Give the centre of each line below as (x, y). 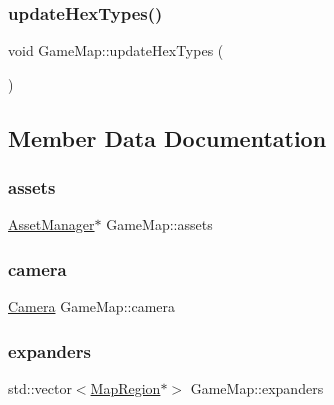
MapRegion (125, 388)
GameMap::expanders (257, 388)
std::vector (40, 388)
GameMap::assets (159, 224)
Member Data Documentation (167, 137)
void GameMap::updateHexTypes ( (116, 50)
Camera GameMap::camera (92, 306)
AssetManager (51, 224)
